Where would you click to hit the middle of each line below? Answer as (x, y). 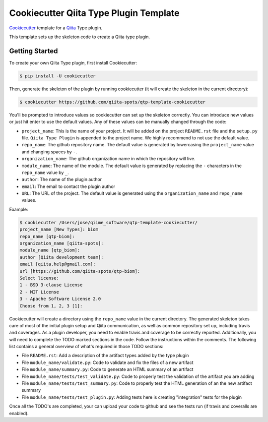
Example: (19, 209)
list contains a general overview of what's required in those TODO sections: (86, 347)
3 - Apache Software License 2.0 (60, 299)
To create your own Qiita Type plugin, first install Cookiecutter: (73, 62)
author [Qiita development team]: (62, 257)
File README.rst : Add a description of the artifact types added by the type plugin (105, 356)
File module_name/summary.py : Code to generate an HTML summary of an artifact (107, 369)
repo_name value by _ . (45, 172)
